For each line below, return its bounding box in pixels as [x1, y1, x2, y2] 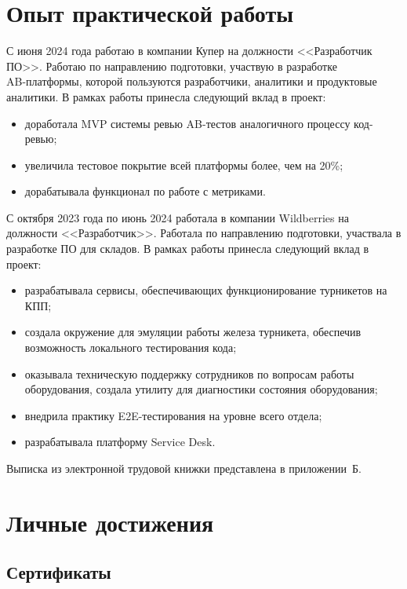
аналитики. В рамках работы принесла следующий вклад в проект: [6, 88, 326, 104]
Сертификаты [6, 560, 111, 584]
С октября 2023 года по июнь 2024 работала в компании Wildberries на [6, 209, 349, 225]
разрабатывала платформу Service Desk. [24, 434, 216, 450]
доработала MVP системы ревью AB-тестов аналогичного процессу [24, 115, 351, 131]
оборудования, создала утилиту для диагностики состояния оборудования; [24, 381, 378, 397]
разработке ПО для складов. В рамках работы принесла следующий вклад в [6, 240, 369, 257]
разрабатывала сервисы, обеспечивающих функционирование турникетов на [24, 282, 387, 298]
